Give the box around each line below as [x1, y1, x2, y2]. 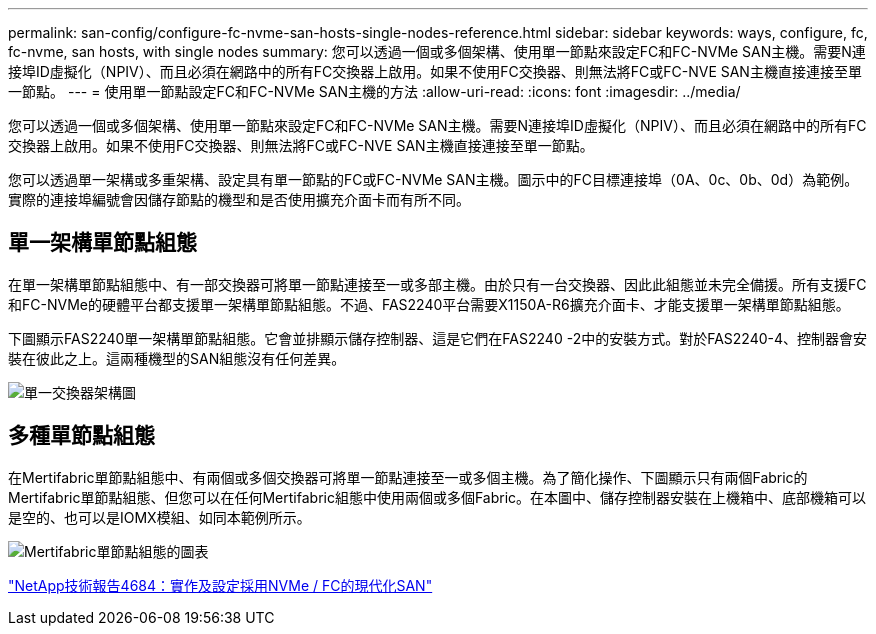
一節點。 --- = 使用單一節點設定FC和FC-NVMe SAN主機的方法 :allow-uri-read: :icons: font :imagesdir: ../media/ [8, 83, 741, 100]
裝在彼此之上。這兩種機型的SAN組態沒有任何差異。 [8, 349, 346, 367]
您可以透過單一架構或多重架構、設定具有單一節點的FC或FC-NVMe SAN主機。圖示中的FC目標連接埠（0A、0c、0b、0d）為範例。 [8, 171, 859, 188]
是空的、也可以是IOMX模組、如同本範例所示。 [8, 508, 311, 526]
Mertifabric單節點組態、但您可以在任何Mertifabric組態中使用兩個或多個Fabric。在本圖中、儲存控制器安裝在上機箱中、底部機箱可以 [8, 488, 867, 506]
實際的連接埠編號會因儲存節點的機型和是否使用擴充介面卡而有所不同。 [8, 191, 470, 208]
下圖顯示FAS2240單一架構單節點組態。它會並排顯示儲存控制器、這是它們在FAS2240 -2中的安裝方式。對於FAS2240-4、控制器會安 [8, 329, 868, 347]
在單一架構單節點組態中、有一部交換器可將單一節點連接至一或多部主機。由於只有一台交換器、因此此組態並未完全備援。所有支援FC [8, 275, 867, 293]
